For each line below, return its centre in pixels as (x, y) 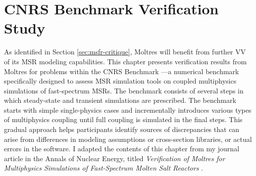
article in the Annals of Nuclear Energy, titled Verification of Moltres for (115, 158)
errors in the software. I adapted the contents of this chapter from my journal (122, 149)
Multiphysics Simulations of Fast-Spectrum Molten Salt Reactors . (103, 168)
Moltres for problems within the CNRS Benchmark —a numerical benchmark (122, 71)
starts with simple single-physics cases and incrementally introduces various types (128, 110)
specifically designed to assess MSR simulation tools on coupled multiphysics (120, 81)
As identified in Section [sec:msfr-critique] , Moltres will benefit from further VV (125, 52)
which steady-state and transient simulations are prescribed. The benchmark (120, 100)
